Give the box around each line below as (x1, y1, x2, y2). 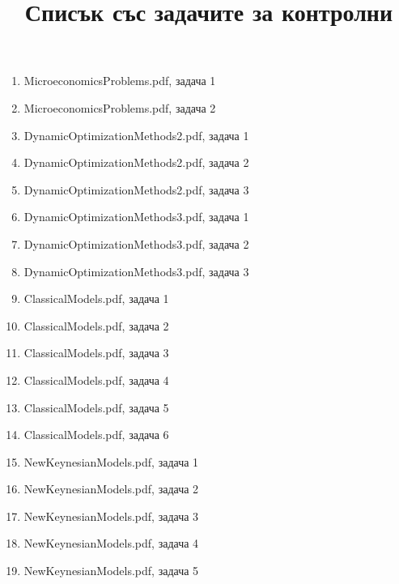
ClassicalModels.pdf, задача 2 (23, 317, 169, 334)
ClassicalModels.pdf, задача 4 (23, 371, 169, 388)
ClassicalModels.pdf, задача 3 (23, 344, 169, 361)
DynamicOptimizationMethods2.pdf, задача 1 (23, 126, 249, 143)
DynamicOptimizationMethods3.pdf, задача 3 (23, 262, 249, 279)
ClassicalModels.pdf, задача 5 (23, 399, 169, 416)
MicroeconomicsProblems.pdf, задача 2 (23, 99, 216, 116)
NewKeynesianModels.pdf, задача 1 (23, 453, 199, 470)
